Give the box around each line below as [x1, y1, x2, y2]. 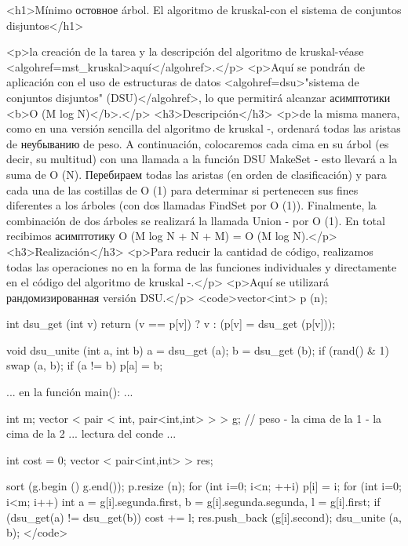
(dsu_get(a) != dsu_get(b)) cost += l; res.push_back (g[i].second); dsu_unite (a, [6, 508, 402, 525]
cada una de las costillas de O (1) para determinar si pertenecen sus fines [6, 181, 359, 198]
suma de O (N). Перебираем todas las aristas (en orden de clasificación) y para [6, 166, 387, 182]
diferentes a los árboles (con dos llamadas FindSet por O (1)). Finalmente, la [6, 197, 377, 213]
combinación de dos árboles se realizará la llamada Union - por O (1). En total [6, 212, 385, 228]
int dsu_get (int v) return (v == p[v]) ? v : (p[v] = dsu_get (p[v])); [6, 315, 336, 332]
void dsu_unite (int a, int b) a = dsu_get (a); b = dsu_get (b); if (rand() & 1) [6, 341, 389, 358]
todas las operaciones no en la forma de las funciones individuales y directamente [6, 258, 397, 275]
